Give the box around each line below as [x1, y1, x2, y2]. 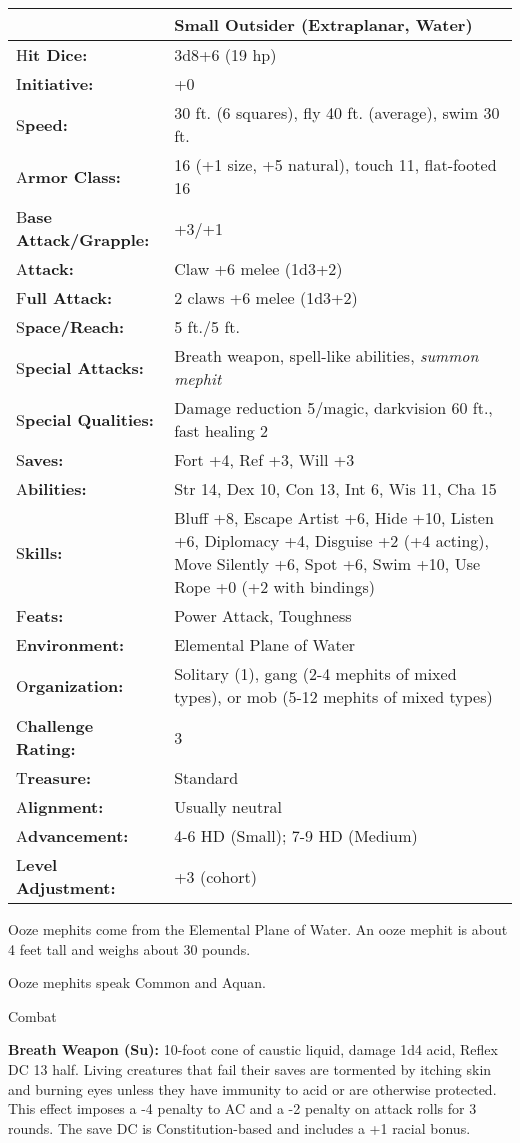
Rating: [16, 737, 76, 760]
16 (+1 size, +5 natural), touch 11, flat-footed [174, 153, 497, 176]
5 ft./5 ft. [174, 315, 240, 338]
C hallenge [16, 714, 94, 737]
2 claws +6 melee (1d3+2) [174, 286, 358, 309]
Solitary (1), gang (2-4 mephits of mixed [174, 662, 457, 685]
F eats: [16, 604, 64, 627]
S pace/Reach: [16, 315, 125, 338]
